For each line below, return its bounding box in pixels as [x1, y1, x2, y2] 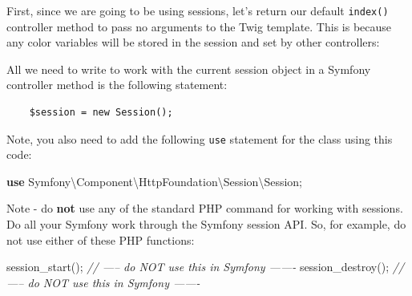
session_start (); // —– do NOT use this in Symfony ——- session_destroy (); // [6, 258, 405, 275]
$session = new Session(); [29, 107, 173, 119]
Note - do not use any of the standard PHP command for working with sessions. [6, 200, 403, 217]
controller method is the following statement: [6, 76, 228, 93]
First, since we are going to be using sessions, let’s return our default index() [6, 2, 389, 18]
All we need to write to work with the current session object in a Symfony [6, 60, 371, 77]
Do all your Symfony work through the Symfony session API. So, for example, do [6, 216, 406, 233]
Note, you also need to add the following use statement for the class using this [6, 130, 393, 147]
